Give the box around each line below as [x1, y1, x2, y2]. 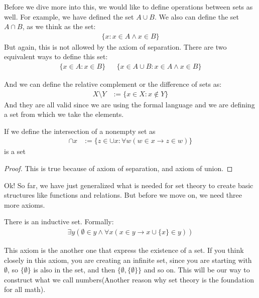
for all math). [4, 284, 46, 294]
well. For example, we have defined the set [4, 11, 134, 22]
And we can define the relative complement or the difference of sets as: [4, 79, 222, 89]
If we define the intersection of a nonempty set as [4, 125, 156, 136]
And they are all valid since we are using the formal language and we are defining [4, 99, 255, 109]
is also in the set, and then [33, 264, 115, 275]
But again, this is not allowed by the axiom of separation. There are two [4, 41, 227, 52]
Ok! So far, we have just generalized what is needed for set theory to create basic [4, 180, 253, 190]
